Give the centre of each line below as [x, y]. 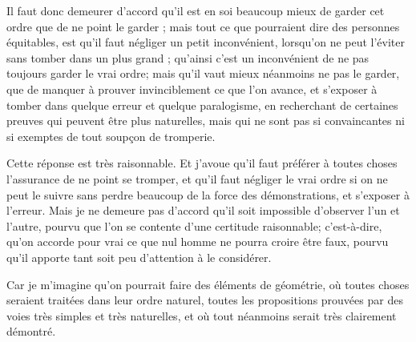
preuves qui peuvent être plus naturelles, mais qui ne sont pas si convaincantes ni [206, 121]
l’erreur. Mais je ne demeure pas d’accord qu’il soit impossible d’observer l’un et [203, 210]
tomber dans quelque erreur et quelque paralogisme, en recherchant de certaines [202, 105]
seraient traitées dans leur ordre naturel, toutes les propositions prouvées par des [205, 300]
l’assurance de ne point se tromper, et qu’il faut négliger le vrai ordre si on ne [197, 178]
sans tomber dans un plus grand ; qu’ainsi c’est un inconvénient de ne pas [188, 57]
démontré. [31, 331]
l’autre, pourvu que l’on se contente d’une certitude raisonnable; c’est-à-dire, [194, 225]
